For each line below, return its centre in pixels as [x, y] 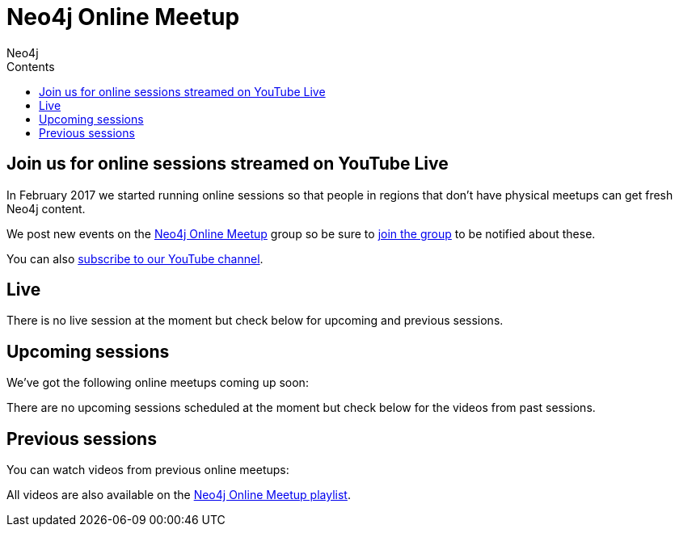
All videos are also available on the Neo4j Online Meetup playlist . [179, 495]
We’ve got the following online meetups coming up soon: [158, 383]
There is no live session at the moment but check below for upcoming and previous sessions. [255, 321]
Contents [31, 66]
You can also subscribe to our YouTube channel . [135, 258]
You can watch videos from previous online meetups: [148, 470]
